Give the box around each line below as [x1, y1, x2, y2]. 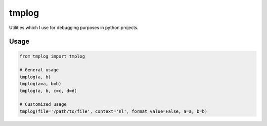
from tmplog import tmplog [19, 53, 85, 59]
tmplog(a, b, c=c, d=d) [19, 88, 78, 94]
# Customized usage [19, 101, 67, 107]
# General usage [19, 67, 59, 73]
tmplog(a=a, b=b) [19, 81, 62, 87]
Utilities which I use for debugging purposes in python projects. [9, 25, 138, 31]
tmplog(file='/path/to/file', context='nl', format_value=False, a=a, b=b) [19, 108, 208, 114]
